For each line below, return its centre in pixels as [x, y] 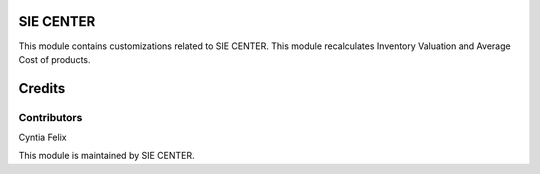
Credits [42, 88]
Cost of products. [54, 59]
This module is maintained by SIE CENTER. [106, 156]
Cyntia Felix [42, 137]
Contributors [50, 117]
